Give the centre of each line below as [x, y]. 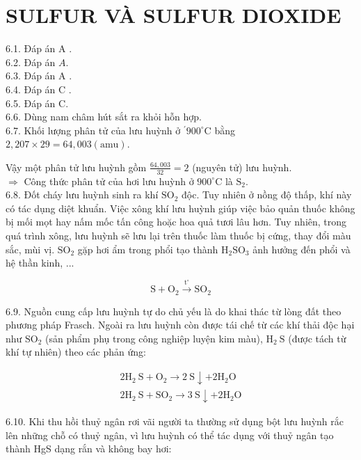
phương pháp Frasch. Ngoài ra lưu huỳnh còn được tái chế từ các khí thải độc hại [180, 325]
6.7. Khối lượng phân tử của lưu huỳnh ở [93, 130]
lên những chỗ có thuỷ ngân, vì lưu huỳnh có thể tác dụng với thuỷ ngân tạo [170, 435]
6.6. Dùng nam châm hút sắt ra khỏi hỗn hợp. [104, 117]
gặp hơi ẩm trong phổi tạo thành [148, 249]
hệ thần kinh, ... [40, 263]
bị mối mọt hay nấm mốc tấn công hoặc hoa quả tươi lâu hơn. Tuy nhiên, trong [176, 222]
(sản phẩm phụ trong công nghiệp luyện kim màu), [154, 338]
